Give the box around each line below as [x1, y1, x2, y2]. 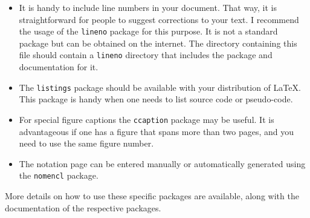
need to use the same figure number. [19, 137, 154, 150]
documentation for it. [19, 61, 98, 73]
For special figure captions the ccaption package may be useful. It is [19, 113, 274, 125]
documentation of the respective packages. [5, 201, 161, 214]
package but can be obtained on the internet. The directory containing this [19, 36, 297, 49]
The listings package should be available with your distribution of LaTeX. [19, 81, 301, 93]
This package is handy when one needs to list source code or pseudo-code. [19, 93, 293, 105]
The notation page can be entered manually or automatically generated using [19, 157, 306, 170]
